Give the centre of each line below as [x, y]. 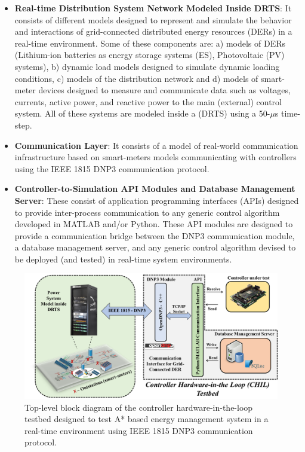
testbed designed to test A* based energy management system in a [147, 419]
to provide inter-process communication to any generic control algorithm [147, 212]
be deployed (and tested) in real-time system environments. [123, 259]
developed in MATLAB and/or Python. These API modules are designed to [154, 224]
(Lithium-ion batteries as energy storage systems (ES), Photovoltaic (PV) [150, 55]
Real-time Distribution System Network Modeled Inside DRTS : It [153, 8]
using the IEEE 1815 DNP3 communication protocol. [112, 168]
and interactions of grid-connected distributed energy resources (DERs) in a [153, 31]
